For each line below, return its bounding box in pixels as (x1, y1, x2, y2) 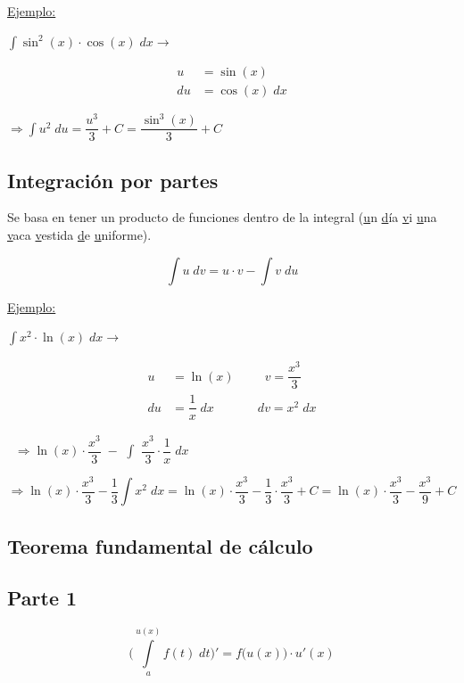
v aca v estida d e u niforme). (7, 226, 152, 244)
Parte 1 (7, 584, 78, 612)
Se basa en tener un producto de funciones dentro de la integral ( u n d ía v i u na (7, 208, 437, 226)
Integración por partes (7, 166, 219, 193)
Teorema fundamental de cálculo (7, 531, 313, 559)
